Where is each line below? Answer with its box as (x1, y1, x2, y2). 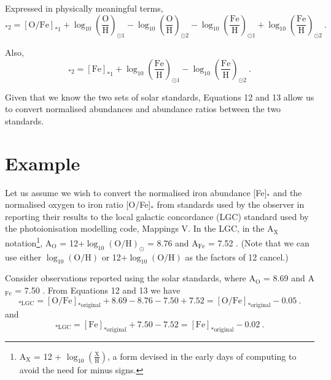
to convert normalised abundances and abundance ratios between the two (5, 102, 281, 115)
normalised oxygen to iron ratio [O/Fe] (5, 198, 151, 211)
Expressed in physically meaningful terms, (5, 2, 163, 14)
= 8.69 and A (263, 272, 314, 284)
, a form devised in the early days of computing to (107, 349, 297, 362)
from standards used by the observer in (157, 198, 305, 211)
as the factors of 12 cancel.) (185, 250, 289, 263)
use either (5, 250, 42, 263)
